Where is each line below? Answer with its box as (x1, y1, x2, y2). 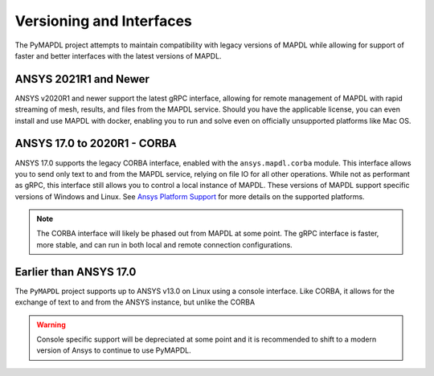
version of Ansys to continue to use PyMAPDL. (36, 345, 192, 355)
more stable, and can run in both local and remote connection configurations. (36, 239, 293, 249)
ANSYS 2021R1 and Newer (14, 72, 150, 86)
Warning (36, 320, 66, 329)
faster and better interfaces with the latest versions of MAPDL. (14, 51, 222, 60)
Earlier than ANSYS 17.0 (14, 265, 137, 279)
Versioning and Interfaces (14, 12, 193, 30)
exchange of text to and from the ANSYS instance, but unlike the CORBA (14, 297, 256, 307)
